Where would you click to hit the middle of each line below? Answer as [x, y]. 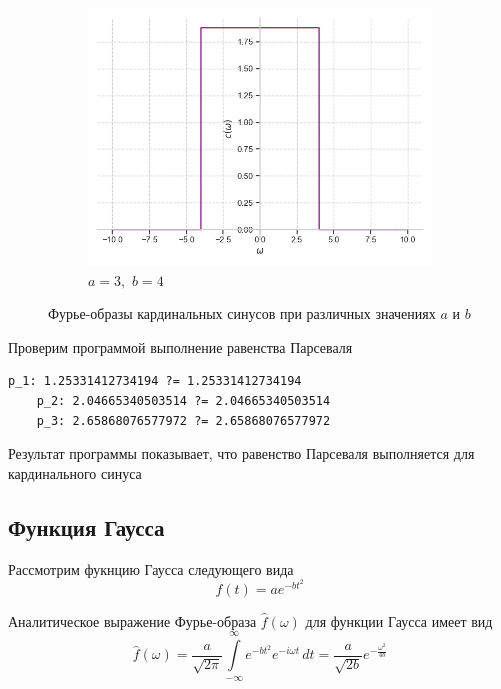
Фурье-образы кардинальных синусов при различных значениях [242, 313]
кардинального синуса [75, 472]
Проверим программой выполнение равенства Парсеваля [180, 346]
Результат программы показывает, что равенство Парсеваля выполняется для [241, 453]
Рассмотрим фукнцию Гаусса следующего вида [151, 568]
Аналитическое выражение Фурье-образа [132, 620]
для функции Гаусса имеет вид [399, 620]
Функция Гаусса [86, 526]
